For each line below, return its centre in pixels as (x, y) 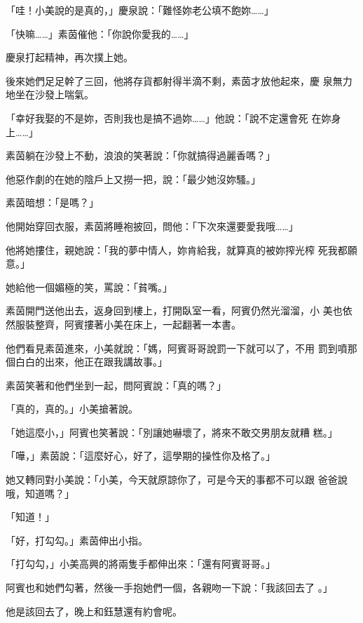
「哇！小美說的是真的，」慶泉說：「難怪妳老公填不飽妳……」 (140, 10)
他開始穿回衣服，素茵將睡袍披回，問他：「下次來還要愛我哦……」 (152, 226)
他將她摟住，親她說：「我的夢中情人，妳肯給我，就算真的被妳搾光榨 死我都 (177, 249)
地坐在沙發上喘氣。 (50, 94)
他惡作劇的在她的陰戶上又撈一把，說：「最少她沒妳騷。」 (133, 179)
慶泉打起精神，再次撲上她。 (69, 57)
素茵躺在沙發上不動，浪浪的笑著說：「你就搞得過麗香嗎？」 (141, 155)
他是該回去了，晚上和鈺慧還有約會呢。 (94, 611)
